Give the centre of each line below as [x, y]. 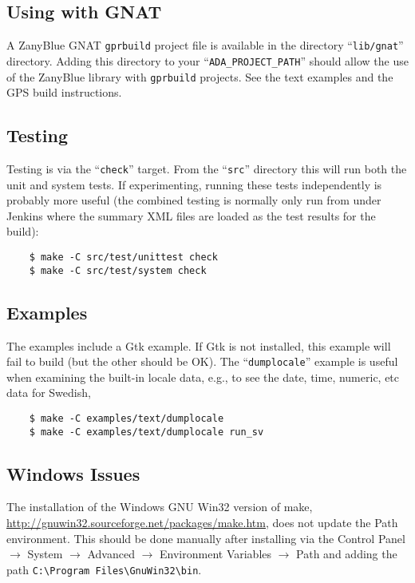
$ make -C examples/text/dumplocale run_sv [146, 432]
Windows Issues [73, 473]
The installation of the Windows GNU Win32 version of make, [160, 507]
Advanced [111, 554]
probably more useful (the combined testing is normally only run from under [194, 200]
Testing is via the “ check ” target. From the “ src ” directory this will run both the [207, 168]
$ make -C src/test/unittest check [123, 257]
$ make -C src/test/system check [118, 270]
